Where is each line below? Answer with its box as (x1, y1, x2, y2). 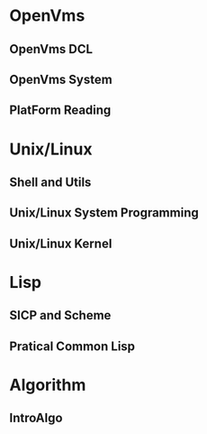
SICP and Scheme (9, 308, 112, 323)
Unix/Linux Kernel (9, 235, 112, 251)
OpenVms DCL (9, 42, 93, 57)
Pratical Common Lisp (9, 338, 136, 354)
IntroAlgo (9, 411, 63, 426)
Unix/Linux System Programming (9, 205, 200, 221)
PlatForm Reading (9, 103, 112, 118)
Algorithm (9, 374, 86, 395)
